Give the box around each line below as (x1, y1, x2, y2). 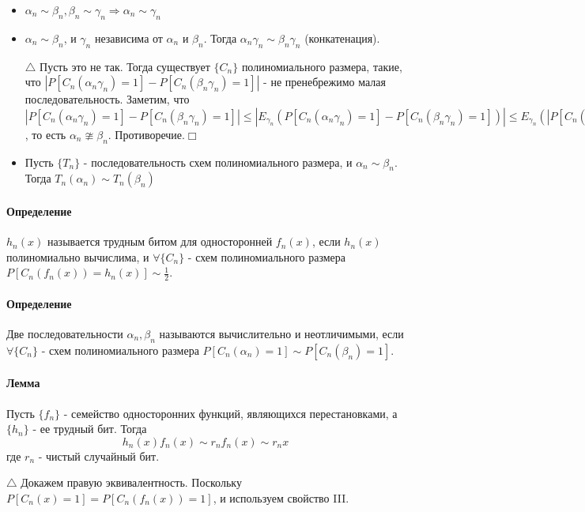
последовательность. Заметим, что (25, 91, 190, 107)
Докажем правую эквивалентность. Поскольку (21, 474, 242, 491)
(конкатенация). (304, 29, 380, 46)
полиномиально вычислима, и (6, 248, 149, 265)
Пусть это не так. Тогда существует (40, 58, 210, 74)
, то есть (25, 126, 66, 142)
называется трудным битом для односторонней (47, 233, 273, 250)
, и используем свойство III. (213, 489, 349, 506)
